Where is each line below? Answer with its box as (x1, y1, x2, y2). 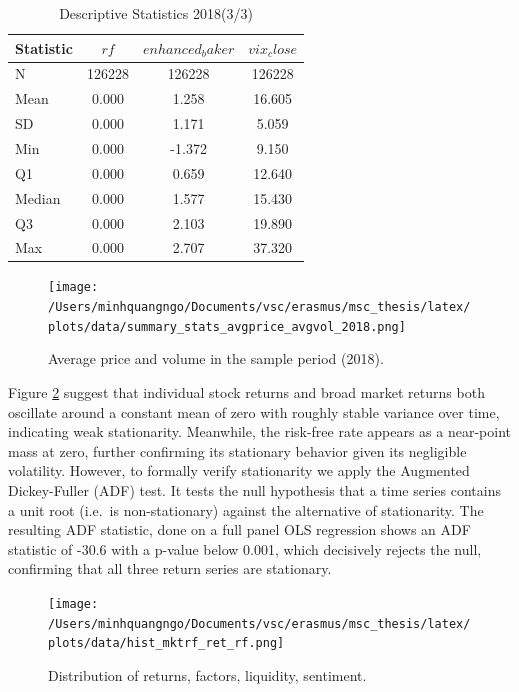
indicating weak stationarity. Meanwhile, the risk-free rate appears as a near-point (8, 421, 512, 442)
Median (15, 187, 61, 208)
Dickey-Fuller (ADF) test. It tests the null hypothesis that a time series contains (8, 479, 501, 500)
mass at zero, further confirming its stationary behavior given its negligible (8, 440, 467, 461)
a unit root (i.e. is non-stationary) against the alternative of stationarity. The (8, 499, 484, 520)
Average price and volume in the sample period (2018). (48, 348, 384, 369)
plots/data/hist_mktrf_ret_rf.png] (48, 636, 285, 651)
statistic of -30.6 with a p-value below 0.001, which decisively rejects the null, (8, 538, 482, 559)
